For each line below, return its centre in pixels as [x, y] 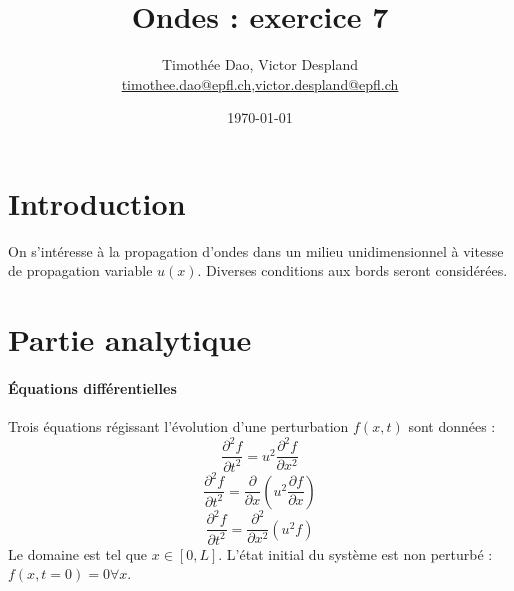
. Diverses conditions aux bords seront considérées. [352, 270]
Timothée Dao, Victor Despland [260, 64]
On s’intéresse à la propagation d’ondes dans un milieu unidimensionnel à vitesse [256, 250]
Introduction [97, 202]
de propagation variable [80, 270]
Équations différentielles [92, 388]
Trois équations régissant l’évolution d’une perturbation [178, 426]
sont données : [452, 426]
